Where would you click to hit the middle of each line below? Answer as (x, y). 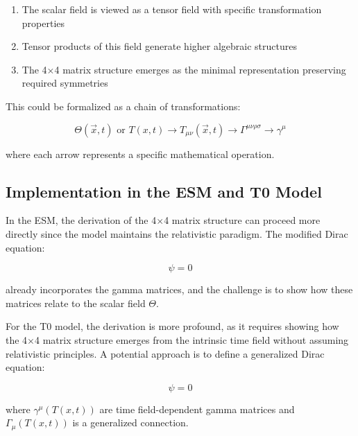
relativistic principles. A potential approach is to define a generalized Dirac (165, 353)
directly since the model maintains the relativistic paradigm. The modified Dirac (177, 233)
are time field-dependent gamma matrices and (197, 409)
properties (43, 23)
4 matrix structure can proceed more (242, 220)
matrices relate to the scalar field (76, 303)
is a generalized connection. (130, 422)
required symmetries (65, 83)
